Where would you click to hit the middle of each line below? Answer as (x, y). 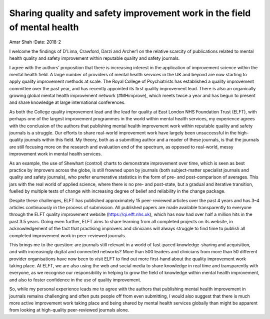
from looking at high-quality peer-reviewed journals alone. (69, 310)
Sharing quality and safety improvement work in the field (130, 13)
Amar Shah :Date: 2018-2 (35, 42)
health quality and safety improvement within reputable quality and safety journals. (94, 58)
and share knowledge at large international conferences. (67, 102)
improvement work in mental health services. (55, 154)
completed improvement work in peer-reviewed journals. (68, 235)
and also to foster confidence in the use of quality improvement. (75, 280)
